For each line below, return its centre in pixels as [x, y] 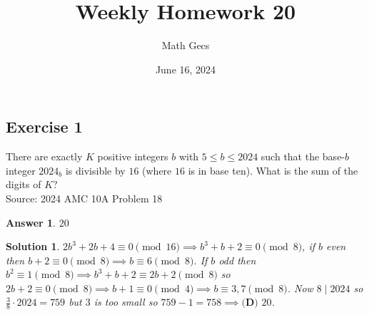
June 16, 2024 [186, 69]
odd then [237, 260]
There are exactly [44, 156]
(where [157, 170]
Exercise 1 [44, 126]
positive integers [133, 156]
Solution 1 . [33, 246]
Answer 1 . [31, 222]
